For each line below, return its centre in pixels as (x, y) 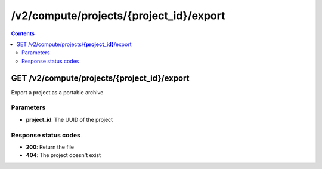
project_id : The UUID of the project (69, 119)
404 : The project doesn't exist (64, 155)
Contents (23, 33)
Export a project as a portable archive (57, 92)
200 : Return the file (50, 147)
